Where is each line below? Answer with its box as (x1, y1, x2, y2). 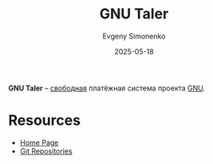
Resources (8, 111, 81, 130)
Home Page (19, 138, 59, 147)
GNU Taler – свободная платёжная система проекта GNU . (8, 83, 206, 93)
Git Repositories (19, 146, 73, 156)
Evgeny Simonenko (102, 31, 166, 41)
